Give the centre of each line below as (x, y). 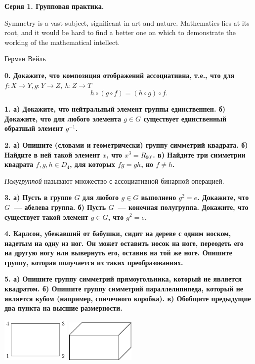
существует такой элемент (46, 217)
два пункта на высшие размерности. (64, 308)
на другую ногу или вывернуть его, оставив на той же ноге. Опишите (118, 253)
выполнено (159, 197)
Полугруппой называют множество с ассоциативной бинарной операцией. (114, 181)
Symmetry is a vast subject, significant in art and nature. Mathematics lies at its (127, 22)
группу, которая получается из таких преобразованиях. (94, 262)
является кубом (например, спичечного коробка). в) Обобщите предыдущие (128, 298)
